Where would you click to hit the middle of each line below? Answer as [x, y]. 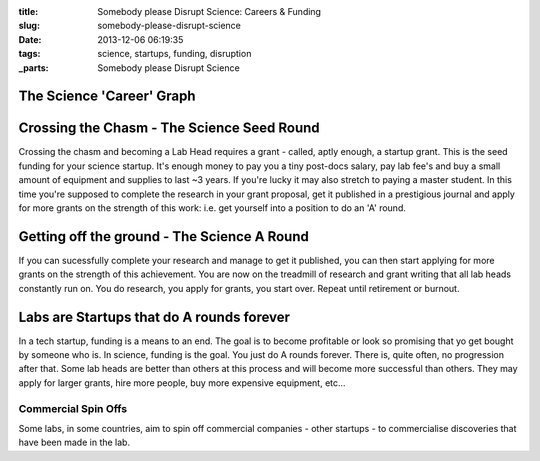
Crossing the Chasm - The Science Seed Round [169, 128]
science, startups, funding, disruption [174, 54]
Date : [30, 39]
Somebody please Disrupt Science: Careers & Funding [209, 11]
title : [28, 11]
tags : [29, 54]
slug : [29, 26]
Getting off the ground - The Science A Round [164, 236]
